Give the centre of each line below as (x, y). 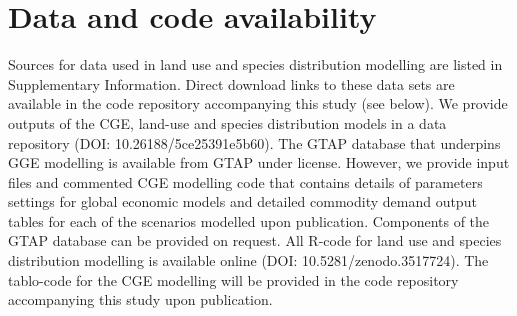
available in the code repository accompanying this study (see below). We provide (258, 103)
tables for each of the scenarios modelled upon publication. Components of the (249, 220)
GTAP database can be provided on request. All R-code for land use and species (255, 240)
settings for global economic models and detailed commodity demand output (242, 201)
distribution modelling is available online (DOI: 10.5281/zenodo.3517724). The (248, 260)
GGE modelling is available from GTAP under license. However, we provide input (259, 162)
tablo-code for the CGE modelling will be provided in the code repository (233, 279)
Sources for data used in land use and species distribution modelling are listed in (255, 64)
